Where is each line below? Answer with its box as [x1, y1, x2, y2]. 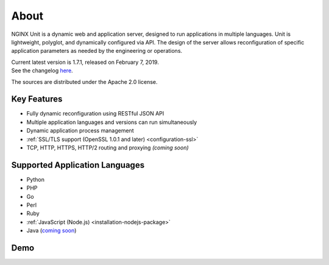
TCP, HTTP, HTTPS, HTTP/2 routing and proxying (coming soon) [26, 143, 189, 151]
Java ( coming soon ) [26, 227, 77, 234]
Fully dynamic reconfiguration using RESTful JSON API [26, 110, 164, 117]
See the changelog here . [11, 67, 73, 74]
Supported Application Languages [11, 160, 145, 170]
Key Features [11, 94, 63, 105]
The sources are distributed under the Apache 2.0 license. [11, 78, 158, 85]
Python [26, 176, 45, 183]
